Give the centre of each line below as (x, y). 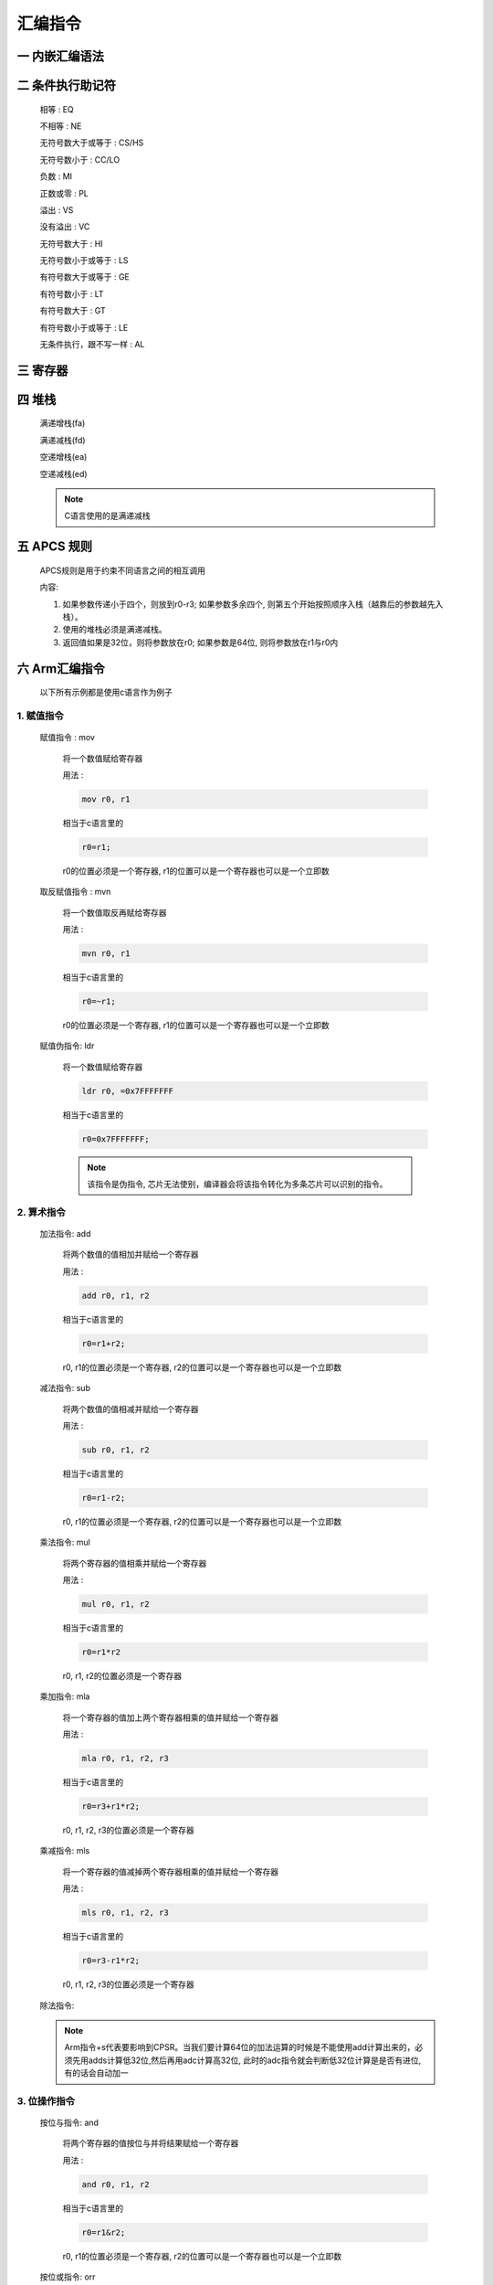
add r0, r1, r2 (115, 1295)
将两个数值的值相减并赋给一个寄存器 (131, 1408)
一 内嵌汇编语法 (60, 56)
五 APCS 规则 (55, 547)
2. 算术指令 (41, 1212)
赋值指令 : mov (68, 738)
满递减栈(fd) (63, 440)
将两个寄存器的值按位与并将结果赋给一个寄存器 (151, 2143)
